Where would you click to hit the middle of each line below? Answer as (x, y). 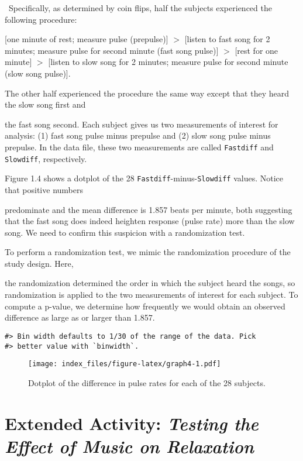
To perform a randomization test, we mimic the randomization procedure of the (148, 252)
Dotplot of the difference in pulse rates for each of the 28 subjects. (147, 382)
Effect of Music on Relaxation (129, 446)
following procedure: (41, 19)
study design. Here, (39, 263)
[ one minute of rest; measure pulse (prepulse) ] (87, 39)
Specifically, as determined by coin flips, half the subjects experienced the (140, 8)
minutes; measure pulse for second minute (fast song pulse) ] (112, 50)
